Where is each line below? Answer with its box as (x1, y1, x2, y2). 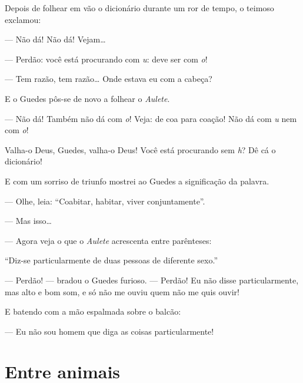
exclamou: (5, 13, 41, 25)
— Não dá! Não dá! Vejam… (5, 33, 106, 45)
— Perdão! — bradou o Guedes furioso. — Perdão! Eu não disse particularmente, (5, 273, 299, 286)
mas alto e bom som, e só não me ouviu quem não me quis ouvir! (5, 285, 239, 298)
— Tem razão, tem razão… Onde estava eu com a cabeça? (5, 72, 212, 85)
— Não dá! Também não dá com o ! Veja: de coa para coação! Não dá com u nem (5, 112, 297, 124)
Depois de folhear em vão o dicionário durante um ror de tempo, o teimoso (5, 2, 274, 14)
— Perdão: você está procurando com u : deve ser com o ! (5, 52, 208, 65)
